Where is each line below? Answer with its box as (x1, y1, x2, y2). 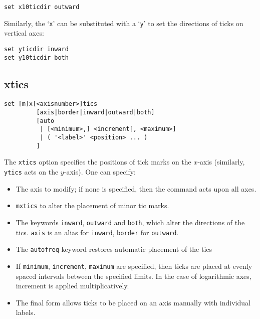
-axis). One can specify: (64, 167, 136, 177)
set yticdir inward (4, 45, 69, 53)
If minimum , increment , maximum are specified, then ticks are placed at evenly (16, 260, 252, 271)
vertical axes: (4, 28, 44, 38)
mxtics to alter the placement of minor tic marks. (16, 200, 169, 211)
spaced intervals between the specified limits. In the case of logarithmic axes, (16, 270, 251, 281)
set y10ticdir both (4, 54, 69, 61)
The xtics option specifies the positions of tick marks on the (4, 156, 191, 167)
